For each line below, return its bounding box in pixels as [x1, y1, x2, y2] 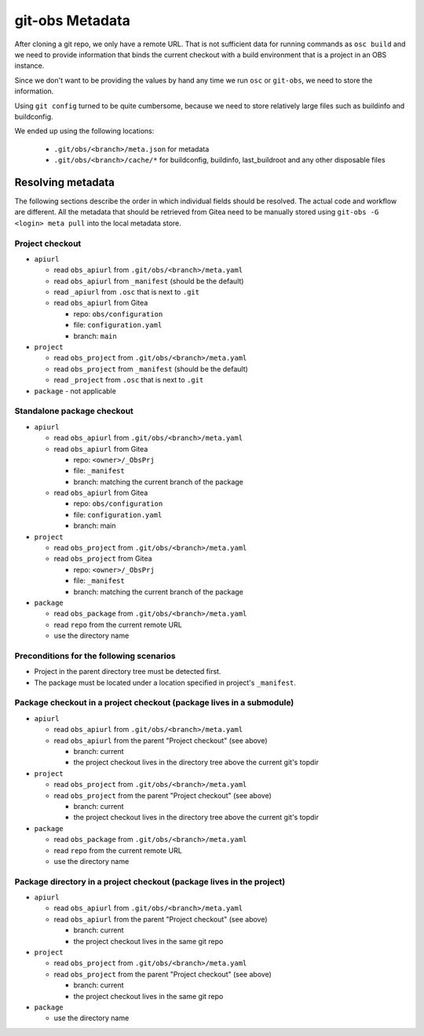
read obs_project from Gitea [53, 554, 152, 563]
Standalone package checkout [14, 405, 133, 416]
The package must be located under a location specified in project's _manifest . [34, 678, 296, 687]
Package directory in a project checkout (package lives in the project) [14, 876, 286, 887]
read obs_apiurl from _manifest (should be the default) [53, 276, 244, 286]
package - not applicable [34, 386, 117, 396]
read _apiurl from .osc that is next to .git [53, 287, 200, 297]
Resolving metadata [14, 175, 115, 189]
